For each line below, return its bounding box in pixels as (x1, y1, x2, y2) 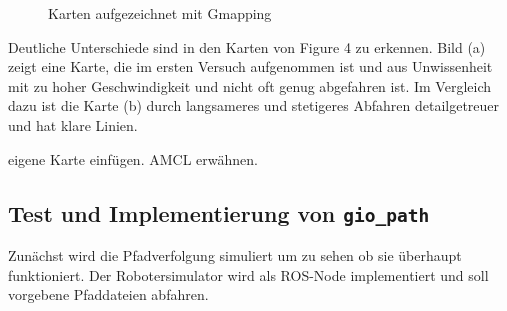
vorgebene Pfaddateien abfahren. (8, 284, 209, 305)
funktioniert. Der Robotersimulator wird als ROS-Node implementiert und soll (8, 264, 489, 285)
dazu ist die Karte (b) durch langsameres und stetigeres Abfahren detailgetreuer (8, 95, 500, 116)
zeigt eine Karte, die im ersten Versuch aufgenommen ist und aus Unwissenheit (8, 56, 493, 77)
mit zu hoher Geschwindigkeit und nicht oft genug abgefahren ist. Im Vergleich (8, 75, 491, 96)
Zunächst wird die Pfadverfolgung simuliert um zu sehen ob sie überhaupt (8, 244, 462, 265)
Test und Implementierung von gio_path (8, 197, 430, 228)
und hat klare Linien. (8, 114, 138, 135)
